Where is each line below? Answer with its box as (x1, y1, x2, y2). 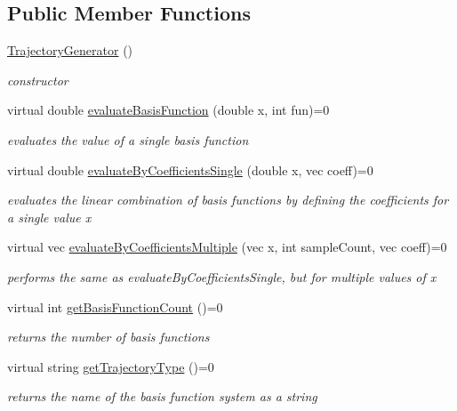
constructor (7, 70, 68, 89)
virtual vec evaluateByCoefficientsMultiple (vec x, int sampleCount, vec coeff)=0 (7, 238, 447, 256)
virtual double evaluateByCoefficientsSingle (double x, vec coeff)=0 (7, 160, 373, 179)
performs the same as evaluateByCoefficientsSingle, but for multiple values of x (7, 267, 437, 286)
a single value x (7, 207, 92, 226)
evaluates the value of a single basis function (7, 130, 249, 149)
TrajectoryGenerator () (7, 41, 133, 60)
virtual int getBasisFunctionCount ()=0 (7, 297, 223, 316)
